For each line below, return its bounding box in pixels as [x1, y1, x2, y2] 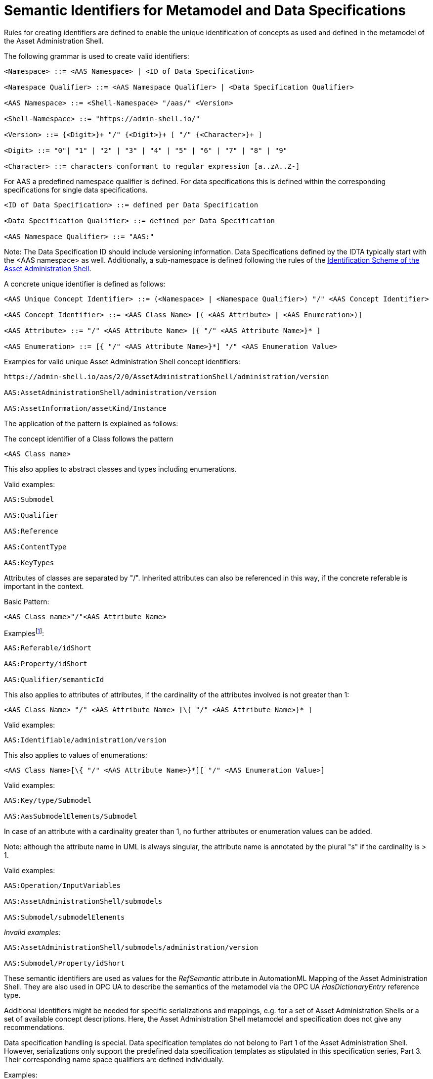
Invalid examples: [4, 928, 61, 937]
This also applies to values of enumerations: [4, 751, 147, 760]
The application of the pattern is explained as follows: [4, 419, 178, 428]
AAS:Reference [4, 527, 58, 535]
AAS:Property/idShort [4, 660, 87, 668]
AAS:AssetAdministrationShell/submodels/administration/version [4, 943, 259, 952]
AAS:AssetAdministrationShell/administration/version [4, 388, 216, 396]
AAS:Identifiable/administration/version [4, 736, 167, 744]
